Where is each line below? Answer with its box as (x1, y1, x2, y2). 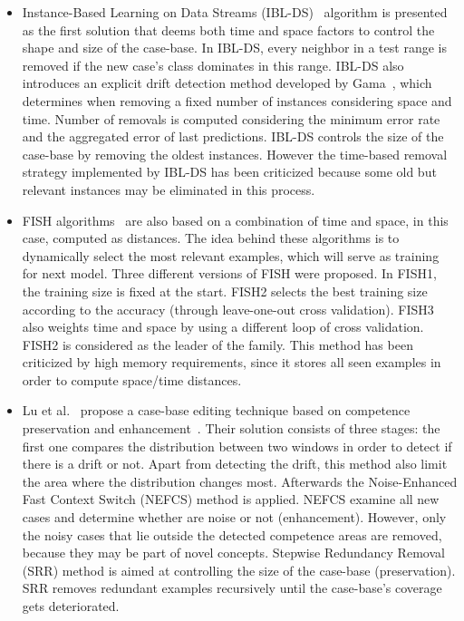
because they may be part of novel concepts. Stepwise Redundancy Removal (22, 543, 445, 562)
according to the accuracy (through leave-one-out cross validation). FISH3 (22, 299, 434, 318)
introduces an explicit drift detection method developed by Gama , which (22, 73, 432, 92)
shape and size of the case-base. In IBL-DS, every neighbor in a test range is (22, 38, 447, 57)
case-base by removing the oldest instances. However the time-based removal (22, 144, 448, 163)
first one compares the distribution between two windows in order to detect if (22, 436, 452, 455)
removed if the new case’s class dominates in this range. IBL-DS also (22, 55, 404, 74)
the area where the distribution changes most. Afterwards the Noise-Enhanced (22, 471, 458, 490)
